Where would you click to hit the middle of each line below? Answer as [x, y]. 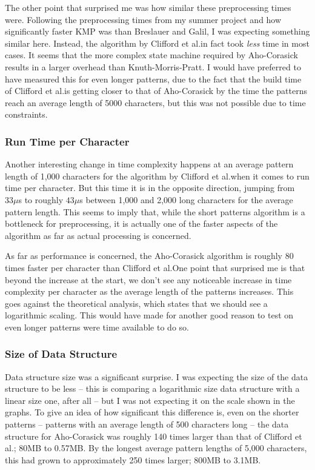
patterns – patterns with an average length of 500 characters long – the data [147, 424]
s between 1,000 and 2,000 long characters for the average [186, 199]
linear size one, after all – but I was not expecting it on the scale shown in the [150, 400]
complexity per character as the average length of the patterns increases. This [149, 291]
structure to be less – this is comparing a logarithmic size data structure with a [152, 388]
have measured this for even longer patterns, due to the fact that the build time [153, 79]
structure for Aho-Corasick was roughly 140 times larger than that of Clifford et [154, 436]
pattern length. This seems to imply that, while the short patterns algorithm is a [155, 211]
